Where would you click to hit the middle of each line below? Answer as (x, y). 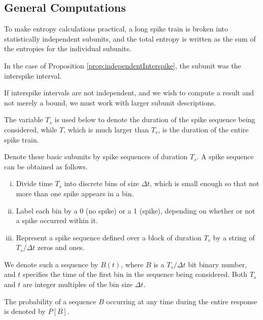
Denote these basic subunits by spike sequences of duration (96, 156)
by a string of (234, 237)
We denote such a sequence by (51, 264)
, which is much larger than (106, 129)
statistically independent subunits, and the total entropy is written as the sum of (130, 38)
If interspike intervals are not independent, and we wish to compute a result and (129, 93)
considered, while (31, 129)
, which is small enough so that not (205, 183)
